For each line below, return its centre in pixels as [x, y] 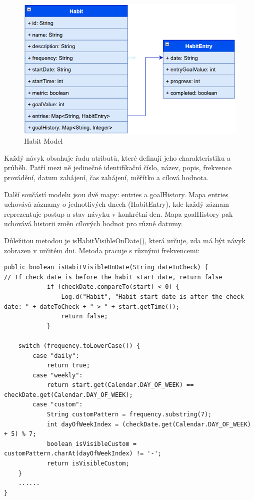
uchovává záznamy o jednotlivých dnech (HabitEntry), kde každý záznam [116, 204]
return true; [68, 366]
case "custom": [58, 405]
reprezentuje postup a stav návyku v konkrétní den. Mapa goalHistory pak [118, 213]
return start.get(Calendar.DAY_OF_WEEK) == [120, 385]
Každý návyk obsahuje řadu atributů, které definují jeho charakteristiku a [117, 157]
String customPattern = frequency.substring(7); [129, 415]
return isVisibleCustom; [88, 464]
